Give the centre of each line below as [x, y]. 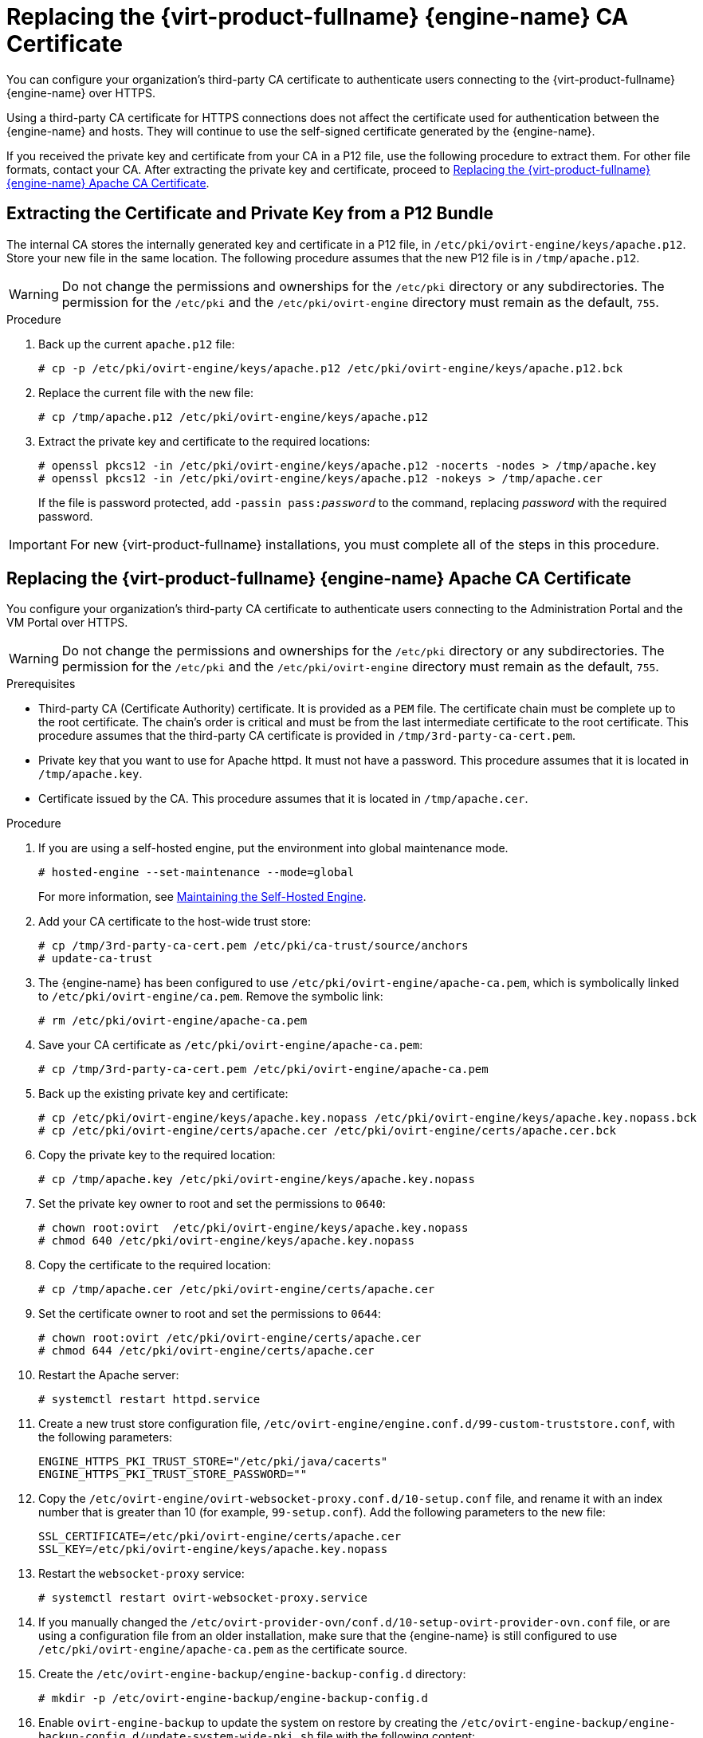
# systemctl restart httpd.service [149, 1400]
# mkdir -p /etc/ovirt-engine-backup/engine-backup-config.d [233, 1699]
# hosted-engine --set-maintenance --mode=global [196, 873]
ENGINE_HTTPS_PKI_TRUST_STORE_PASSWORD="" [173, 1475]
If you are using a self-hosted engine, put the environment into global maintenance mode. [273, 848]
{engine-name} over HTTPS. [81, 92]
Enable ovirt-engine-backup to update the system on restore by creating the [248, 1723]
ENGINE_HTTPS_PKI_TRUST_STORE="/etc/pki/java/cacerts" [213, 1462]
